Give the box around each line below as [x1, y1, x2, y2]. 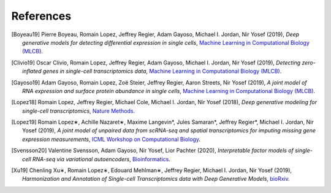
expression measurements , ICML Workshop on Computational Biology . [22, 135, 200, 143]
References [11, 9, 72, 23]
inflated [22, 67, 42, 75]
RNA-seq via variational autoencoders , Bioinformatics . [32, 155, 171, 162]
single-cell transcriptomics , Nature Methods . [22, 107, 135, 115]
